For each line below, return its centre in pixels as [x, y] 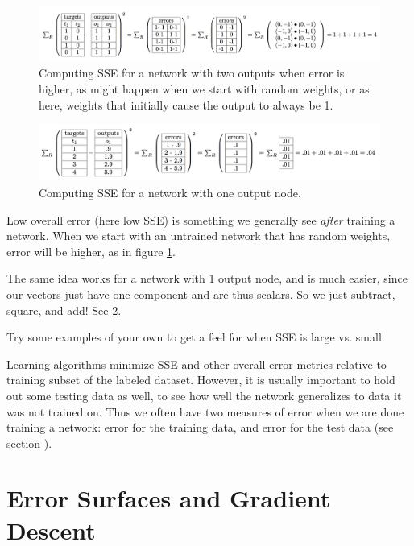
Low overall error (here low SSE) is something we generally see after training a [201, 219]
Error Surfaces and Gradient [169, 498]
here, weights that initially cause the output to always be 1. [186, 104]
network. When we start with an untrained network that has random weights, [199, 236]
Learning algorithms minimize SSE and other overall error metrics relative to [197, 364]
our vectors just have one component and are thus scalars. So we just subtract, [201, 294]
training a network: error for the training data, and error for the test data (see [200, 427]
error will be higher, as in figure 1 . [91, 251]
